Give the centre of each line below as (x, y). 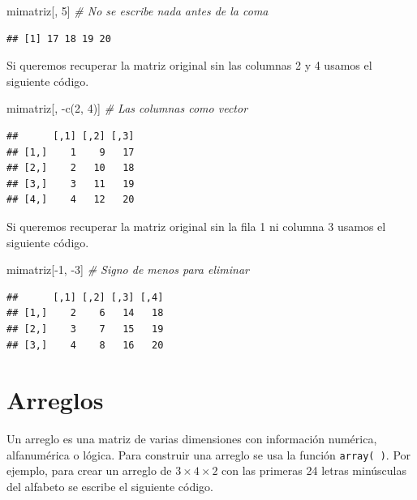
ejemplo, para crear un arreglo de (89, 470)
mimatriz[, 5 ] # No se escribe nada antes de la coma (138, 11)
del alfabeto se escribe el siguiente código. (110, 487)
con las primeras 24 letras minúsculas (314, 470)
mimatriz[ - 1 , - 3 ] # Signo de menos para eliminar (128, 269)
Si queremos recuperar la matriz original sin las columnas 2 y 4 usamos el (189, 65)
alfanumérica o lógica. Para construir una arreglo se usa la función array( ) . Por (209, 454)
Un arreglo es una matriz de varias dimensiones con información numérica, (192, 439)
